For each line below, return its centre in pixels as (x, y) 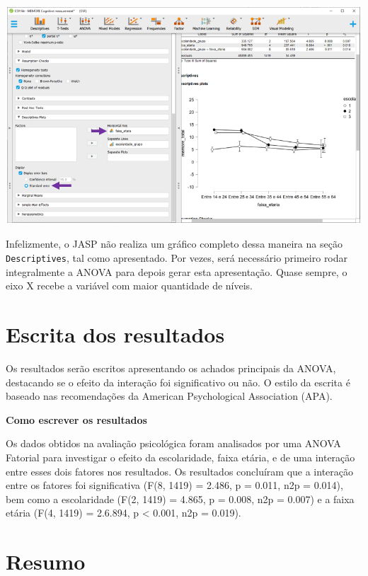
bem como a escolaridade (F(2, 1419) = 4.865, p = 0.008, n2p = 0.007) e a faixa (180, 499)
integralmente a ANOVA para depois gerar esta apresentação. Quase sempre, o (177, 271)
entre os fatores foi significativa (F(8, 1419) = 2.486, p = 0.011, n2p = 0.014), (174, 485)
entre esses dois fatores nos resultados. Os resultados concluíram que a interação (180, 471)
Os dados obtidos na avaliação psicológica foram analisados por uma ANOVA (173, 443)
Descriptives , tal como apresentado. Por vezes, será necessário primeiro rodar (177, 258)
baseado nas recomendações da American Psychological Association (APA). (169, 396)
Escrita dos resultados (115, 334)
